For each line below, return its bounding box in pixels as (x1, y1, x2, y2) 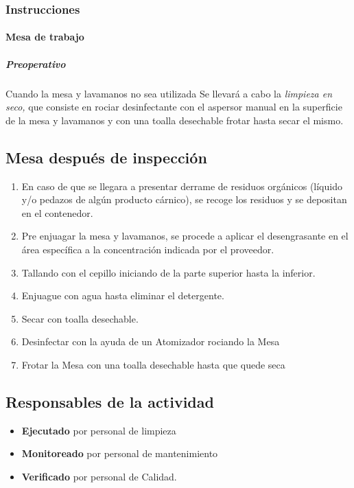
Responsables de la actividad (5, 391, 214, 412)
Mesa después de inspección (5, 146, 207, 167)
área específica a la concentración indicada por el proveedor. (21, 242, 274, 256)
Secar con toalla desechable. (21, 311, 139, 325)
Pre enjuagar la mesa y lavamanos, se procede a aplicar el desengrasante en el (21, 229, 349, 243)
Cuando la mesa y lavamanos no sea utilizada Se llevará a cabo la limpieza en (5, 86, 333, 100)
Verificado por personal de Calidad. (21, 469, 177, 483)
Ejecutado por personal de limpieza (21, 423, 176, 437)
